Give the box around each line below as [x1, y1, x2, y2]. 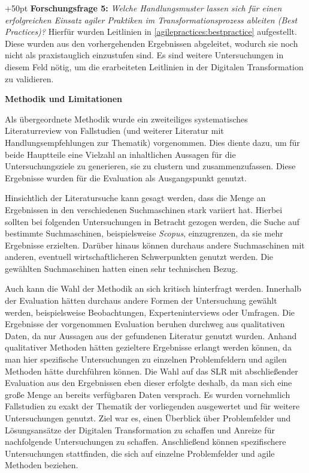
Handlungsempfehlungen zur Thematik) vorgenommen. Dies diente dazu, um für [5, 136, 300, 148]
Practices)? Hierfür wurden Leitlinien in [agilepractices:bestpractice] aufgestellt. [5, 25, 297, 38]
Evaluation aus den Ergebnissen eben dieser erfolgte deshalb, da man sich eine [5, 376, 292, 389]
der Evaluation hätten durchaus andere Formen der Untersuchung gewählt [5, 294, 277, 307]
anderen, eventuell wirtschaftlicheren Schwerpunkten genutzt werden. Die [5, 250, 274, 263]
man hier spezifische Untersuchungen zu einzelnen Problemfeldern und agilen [5, 353, 287, 366]
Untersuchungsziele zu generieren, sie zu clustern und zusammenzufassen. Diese [5, 160, 296, 172]
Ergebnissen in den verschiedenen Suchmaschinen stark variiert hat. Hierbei [5, 203, 283, 215]
